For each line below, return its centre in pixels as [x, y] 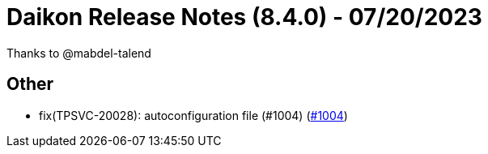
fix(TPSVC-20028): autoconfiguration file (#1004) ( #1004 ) [193, 115]
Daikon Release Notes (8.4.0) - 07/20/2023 [244, 17]
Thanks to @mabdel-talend [79, 53]
